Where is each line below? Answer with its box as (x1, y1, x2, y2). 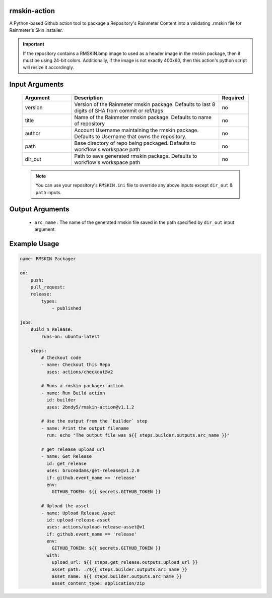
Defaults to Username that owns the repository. (74, 133, 186, 140)
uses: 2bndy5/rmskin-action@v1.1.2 (46, 404, 134, 410)
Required (222, 94, 244, 101)
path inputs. (35, 189, 62, 195)
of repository (74, 120, 105, 127)
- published (51, 306, 82, 311)
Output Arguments (9, 205, 70, 214)
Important (23, 41, 45, 47)
